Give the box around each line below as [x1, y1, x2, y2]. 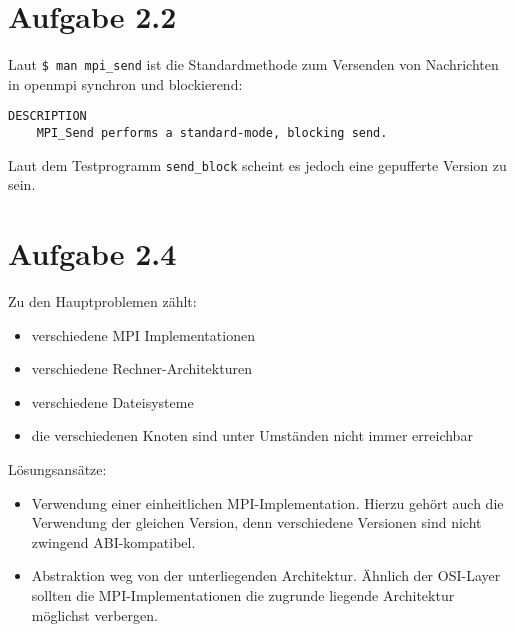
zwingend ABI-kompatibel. [31, 531, 196, 552]
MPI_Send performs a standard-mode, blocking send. [36, 126, 388, 141]
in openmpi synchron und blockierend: [8, 73, 243, 94]
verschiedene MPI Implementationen [31, 324, 255, 345]
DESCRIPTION [8, 109, 87, 124]
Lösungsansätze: [8, 459, 107, 480]
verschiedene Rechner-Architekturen [31, 358, 252, 379]
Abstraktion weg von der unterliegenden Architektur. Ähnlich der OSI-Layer [31, 565, 501, 586]
